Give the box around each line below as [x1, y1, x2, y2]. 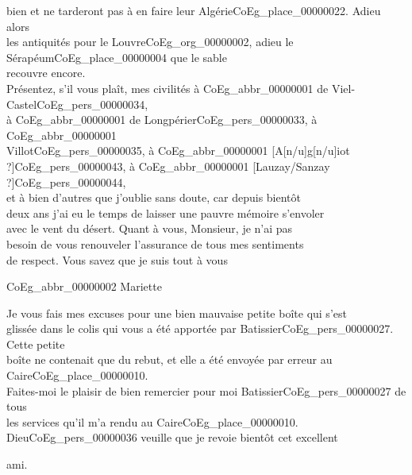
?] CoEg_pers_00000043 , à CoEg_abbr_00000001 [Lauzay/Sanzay [6, 157, 330, 174]
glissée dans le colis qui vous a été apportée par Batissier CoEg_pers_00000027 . [6, 320, 394, 337]
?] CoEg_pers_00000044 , [6, 173, 126, 190]
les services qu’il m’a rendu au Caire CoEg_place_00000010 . [6, 413, 298, 430]
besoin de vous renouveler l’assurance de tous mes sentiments [6, 235, 304, 252]
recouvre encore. [6, 64, 86, 81]
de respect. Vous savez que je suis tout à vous [6, 251, 228, 268]
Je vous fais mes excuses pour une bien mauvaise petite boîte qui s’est [6, 304, 347, 321]
